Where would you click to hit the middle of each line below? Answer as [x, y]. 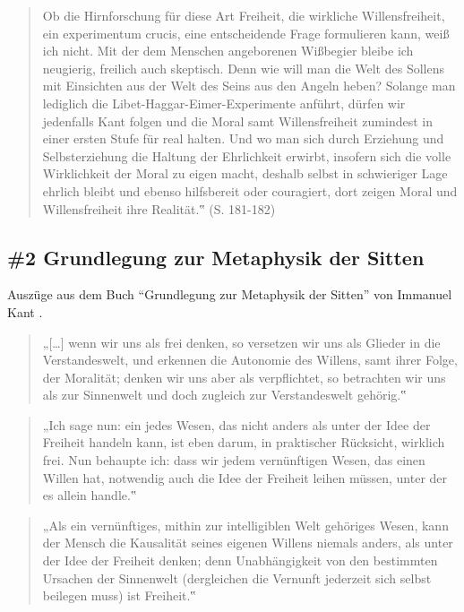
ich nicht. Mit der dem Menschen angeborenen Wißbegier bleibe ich [228, 51]
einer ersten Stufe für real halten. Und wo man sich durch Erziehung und [243, 138]
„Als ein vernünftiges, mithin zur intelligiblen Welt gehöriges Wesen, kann [245, 525]
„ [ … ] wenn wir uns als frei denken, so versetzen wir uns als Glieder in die [241, 342]
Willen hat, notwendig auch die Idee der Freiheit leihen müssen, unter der [245, 477]
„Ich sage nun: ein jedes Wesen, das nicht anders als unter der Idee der [236, 424]
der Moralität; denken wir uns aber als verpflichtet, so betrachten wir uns [244, 377]
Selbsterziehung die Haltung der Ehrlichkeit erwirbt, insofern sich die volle [247, 155]
